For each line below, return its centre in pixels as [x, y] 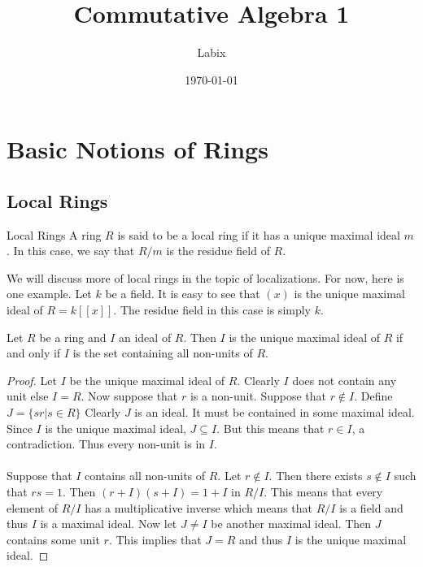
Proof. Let [32, 380]
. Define [373, 396]
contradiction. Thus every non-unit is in [106, 444]
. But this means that [270, 428]
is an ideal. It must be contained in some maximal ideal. [275, 412]
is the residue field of [218, 251]
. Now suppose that [129, 396]
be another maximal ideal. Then [291, 524]
